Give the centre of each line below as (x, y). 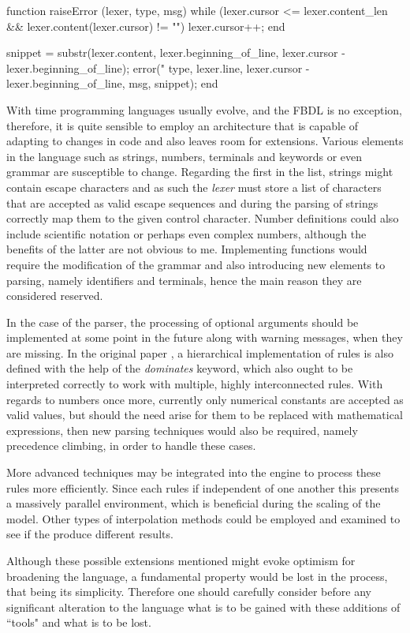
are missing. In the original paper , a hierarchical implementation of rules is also (200, 352)
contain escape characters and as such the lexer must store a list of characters (194, 187)
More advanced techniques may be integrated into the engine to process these (194, 472)
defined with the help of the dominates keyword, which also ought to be (180, 368)
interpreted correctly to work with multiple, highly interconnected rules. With (195, 384)
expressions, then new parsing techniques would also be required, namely (182, 430)
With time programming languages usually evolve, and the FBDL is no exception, (204, 109)
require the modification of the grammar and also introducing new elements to (196, 264)
